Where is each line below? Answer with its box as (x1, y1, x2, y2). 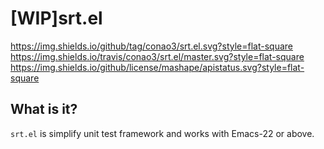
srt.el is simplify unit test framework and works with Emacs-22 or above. (10, 127, 315, 139)
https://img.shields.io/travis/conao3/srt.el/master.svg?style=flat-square (10, 50, 305, 62)
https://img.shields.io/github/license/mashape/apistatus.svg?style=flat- (10, 61, 305, 73)
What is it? (10, 101, 78, 118)
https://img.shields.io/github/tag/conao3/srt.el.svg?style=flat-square (10, 40, 293, 52)
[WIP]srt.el (10, 7, 103, 30)
